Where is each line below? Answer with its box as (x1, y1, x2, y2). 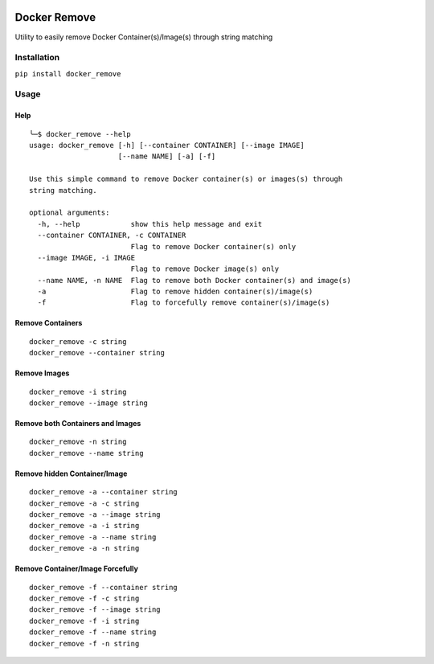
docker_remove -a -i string (29, 521, 140, 531)
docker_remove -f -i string (29, 616, 140, 625)
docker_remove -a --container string (29, 487, 178, 497)
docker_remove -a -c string (29, 498, 140, 508)
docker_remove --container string (29, 348, 165, 358)
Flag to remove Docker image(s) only (130, 264, 280, 273)
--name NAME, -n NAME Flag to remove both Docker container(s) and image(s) (37, 276, 351, 285)
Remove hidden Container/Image (14, 469, 128, 478)
